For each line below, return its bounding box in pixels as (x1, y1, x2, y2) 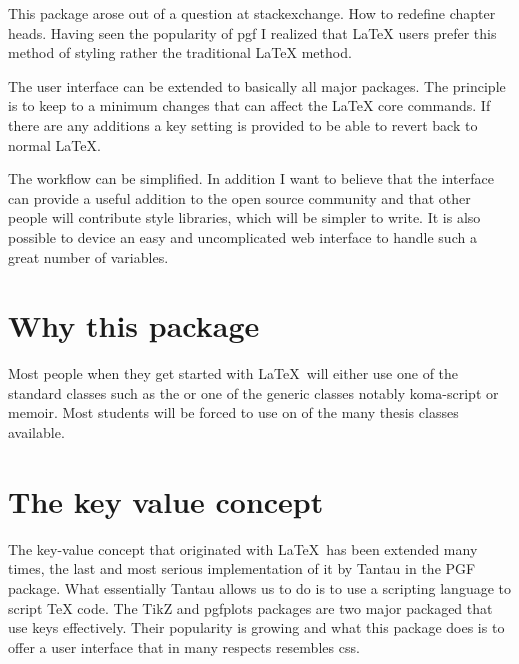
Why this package (8, 305, 260, 346)
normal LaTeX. (8, 134, 101, 155)
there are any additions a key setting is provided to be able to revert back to (8, 114, 478, 135)
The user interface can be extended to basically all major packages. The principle (8, 75, 506, 96)
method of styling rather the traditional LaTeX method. (8, 42, 352, 63)
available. (8, 422, 65, 443)
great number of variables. (8, 246, 169, 267)
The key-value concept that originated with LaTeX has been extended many (8, 538, 478, 559)
